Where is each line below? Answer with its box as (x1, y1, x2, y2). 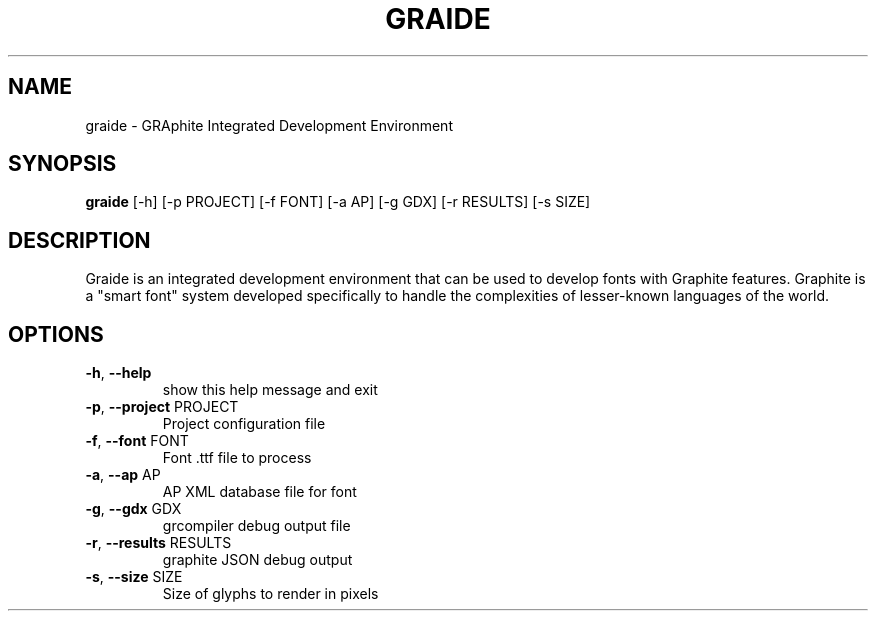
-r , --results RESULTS (85, 534, 232, 552)
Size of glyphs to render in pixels (162, 585, 379, 603)
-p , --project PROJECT (85, 398, 239, 416)
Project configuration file (162, 415, 326, 433)
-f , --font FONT (85, 432, 189, 450)
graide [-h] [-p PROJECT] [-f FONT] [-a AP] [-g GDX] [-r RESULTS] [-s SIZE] (85, 193, 591, 211)
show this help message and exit (162, 381, 378, 399)
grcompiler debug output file (162, 517, 351, 535)
